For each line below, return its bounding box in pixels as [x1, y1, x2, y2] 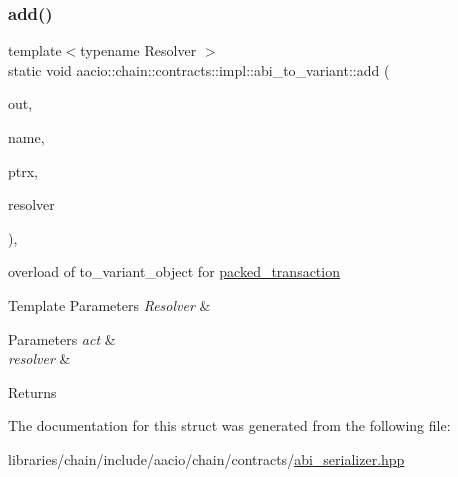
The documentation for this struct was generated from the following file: [8, 415, 451, 436]
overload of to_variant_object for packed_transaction [8, 261, 340, 282]
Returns [8, 381, 57, 402]
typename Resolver [80, 40, 197, 61]
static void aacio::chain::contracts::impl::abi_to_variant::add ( [8, 59, 390, 80]
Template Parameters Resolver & [8, 294, 211, 315]
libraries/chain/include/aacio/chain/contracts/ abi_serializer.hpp [8, 448, 405, 469]
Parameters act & [8, 328, 116, 349]
